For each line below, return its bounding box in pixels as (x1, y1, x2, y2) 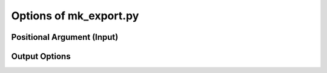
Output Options (11, 51, 71, 62)
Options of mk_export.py (11, 9, 139, 22)
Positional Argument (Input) (11, 32, 119, 42)
